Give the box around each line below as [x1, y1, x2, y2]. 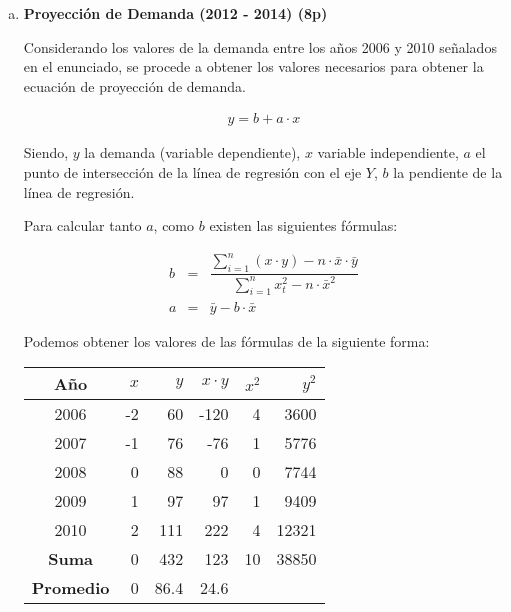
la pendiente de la [393, 162, 503, 182]
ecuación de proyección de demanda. [23, 75, 246, 96]
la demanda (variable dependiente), [84, 142, 301, 163]
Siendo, [23, 142, 69, 163]
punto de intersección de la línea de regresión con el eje [23, 162, 362, 182]
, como [153, 215, 195, 236]
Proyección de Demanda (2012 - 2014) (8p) [23, 3, 328, 23]
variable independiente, [317, 142, 459, 163]
